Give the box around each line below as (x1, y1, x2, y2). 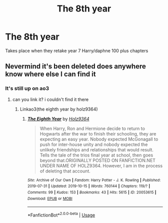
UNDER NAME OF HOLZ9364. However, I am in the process (39, 162, 163, 168)
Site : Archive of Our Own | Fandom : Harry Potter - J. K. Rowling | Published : (27, 177, 161, 182)
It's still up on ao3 (5, 85, 49, 92)
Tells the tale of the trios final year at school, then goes (39, 152, 153, 158)
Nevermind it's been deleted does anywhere (5, 62, 146, 70)
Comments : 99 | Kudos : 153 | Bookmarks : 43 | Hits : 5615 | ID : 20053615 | (27, 189, 156, 195)
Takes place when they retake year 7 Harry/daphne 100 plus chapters (5, 47, 148, 53)
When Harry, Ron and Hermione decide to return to (39, 125, 145, 131)
